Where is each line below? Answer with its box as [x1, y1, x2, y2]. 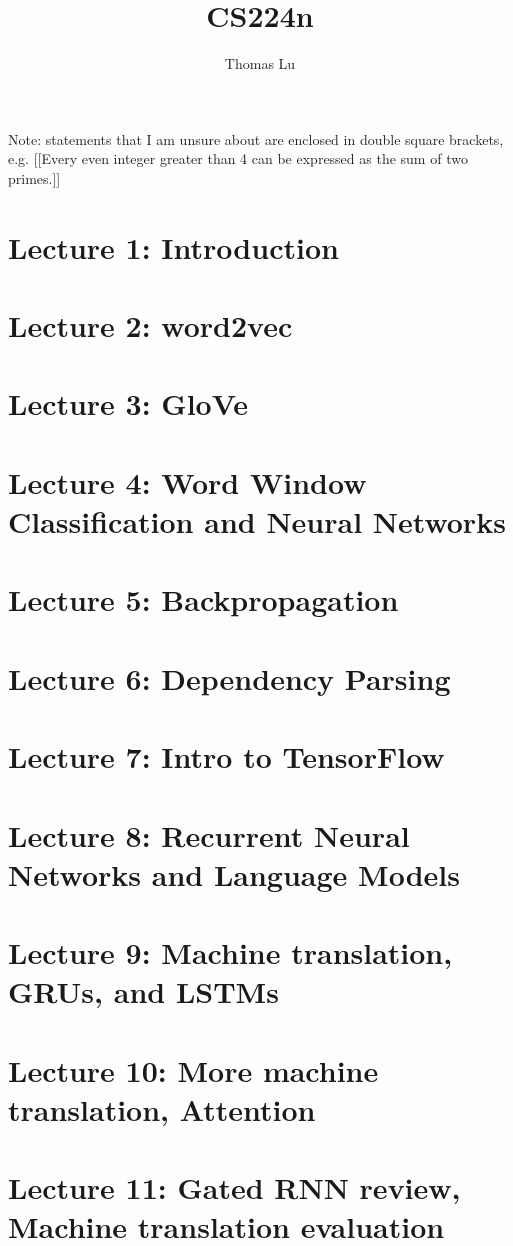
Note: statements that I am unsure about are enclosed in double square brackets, [8, 128, 504, 149]
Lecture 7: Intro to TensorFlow [8, 736, 445, 777]
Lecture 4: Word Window [8, 461, 367, 502]
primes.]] [8, 167, 61, 188]
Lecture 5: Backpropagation [8, 579, 399, 620]
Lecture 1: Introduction [8, 226, 339, 267]
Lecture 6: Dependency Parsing [8, 657, 451, 698]
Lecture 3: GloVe [8, 383, 249, 424]
